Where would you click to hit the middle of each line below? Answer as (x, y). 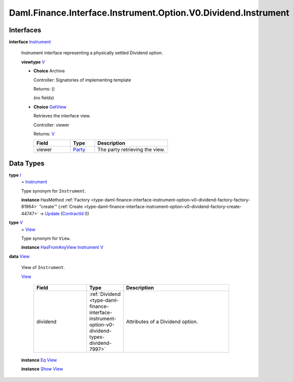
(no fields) (44, 98)
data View (19, 256)
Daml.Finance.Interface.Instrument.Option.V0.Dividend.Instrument (149, 13)
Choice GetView (50, 107)
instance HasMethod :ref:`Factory (56, 200)
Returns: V (44, 134)
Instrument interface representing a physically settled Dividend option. (92, 53)
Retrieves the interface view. (62, 116)
